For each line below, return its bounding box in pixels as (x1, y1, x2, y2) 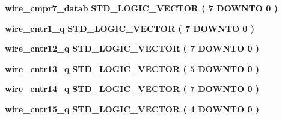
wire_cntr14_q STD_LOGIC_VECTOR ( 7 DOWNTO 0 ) (5, 82, 260, 95)
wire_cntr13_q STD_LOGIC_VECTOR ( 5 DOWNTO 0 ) (5, 62, 260, 75)
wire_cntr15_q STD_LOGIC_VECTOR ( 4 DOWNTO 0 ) (5, 102, 260, 115)
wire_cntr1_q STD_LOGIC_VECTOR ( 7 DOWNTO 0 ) (5, 22, 255, 34)
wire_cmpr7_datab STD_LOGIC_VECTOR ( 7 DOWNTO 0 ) (5, 2, 278, 14)
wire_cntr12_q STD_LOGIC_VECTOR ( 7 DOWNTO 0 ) (5, 42, 260, 55)
